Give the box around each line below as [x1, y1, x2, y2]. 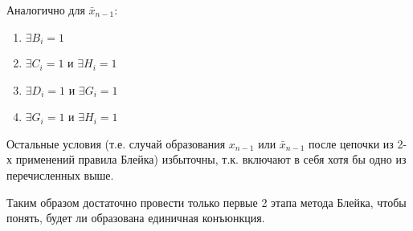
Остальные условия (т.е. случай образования [6, 135, 226, 152]
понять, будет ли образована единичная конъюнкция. [6, 209, 265, 226]
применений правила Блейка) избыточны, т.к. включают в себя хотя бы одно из [15, 151, 407, 168]
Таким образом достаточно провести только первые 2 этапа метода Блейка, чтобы [6, 193, 407, 210]
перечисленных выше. [6, 167, 114, 184]
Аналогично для [6, 2, 85, 18]
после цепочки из [309, 135, 394, 152]
